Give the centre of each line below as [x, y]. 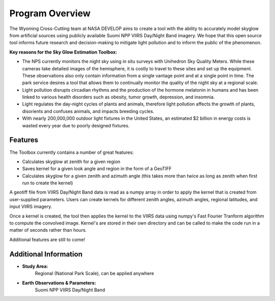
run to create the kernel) [48, 183]
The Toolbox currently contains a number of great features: [72, 152]
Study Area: [35, 266]
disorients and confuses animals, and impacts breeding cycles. [88, 111]
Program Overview [50, 13]
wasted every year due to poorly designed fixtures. [76, 125]
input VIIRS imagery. [31, 207]
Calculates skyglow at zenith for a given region [71, 161]
